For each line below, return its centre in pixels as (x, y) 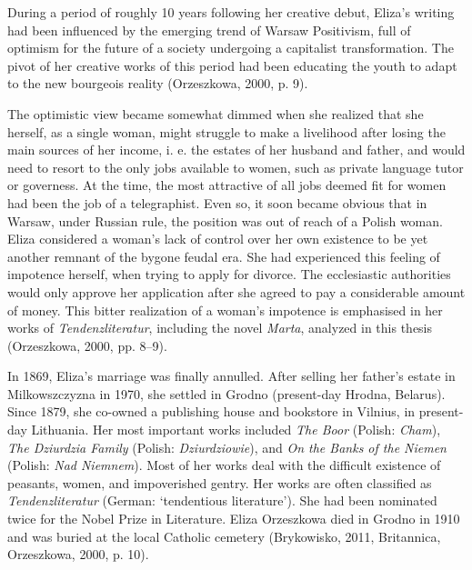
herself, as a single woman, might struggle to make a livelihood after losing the (226, 131)
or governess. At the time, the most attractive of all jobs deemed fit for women (227, 185)
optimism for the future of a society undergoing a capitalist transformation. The (231, 48)
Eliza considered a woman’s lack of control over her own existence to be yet (218, 239)
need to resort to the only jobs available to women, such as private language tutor (236, 167)
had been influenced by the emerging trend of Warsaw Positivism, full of (209, 30)
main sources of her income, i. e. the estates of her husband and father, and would (236, 150)
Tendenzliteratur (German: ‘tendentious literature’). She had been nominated (222, 500)
